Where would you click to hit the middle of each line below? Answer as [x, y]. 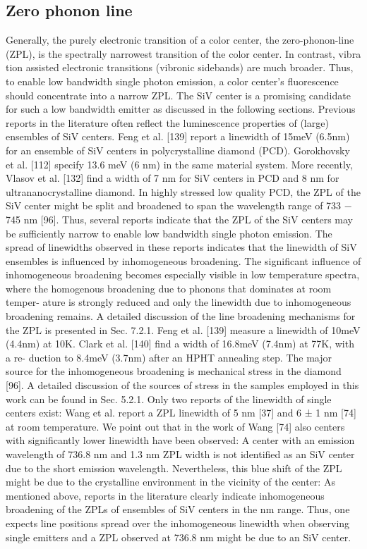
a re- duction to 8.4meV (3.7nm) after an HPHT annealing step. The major [169, 357]
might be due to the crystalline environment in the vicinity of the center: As [170, 482]
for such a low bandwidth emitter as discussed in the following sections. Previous [181, 109]
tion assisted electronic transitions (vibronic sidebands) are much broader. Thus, [180, 67]
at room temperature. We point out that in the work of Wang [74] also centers [175, 426]
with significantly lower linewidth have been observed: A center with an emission [180, 440]
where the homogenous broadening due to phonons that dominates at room [169, 288]
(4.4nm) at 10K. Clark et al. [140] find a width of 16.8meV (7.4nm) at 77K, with [180, 344]
